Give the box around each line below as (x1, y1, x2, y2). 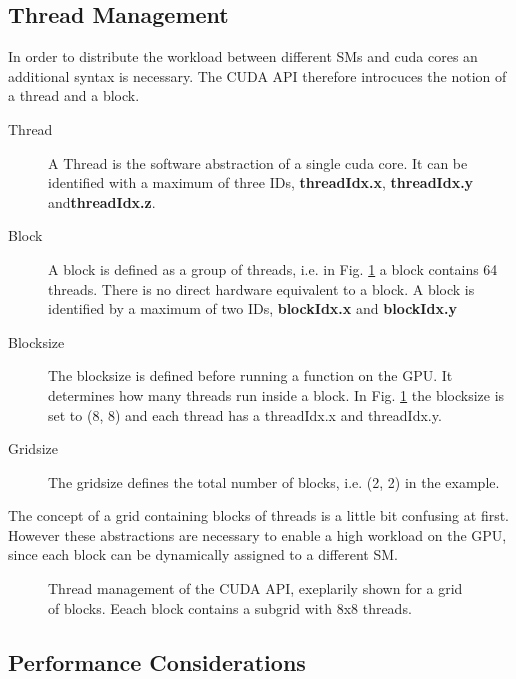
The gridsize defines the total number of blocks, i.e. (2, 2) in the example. (48, 471, 500, 492)
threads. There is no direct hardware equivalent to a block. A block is (48, 278, 475, 299)
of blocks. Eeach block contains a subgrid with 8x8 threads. (48, 597, 412, 618)
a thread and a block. (8, 85, 140, 106)
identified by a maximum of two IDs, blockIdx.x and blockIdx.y (48, 298, 457, 319)
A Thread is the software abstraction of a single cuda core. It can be (48, 152, 468, 173)
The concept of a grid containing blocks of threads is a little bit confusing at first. (8, 505, 510, 526)
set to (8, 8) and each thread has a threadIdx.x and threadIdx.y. (48, 404, 442, 425)
